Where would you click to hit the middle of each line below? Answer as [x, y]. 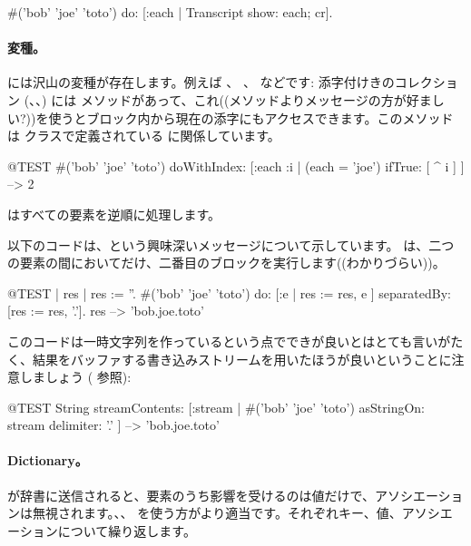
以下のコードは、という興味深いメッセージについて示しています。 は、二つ [231, 244]
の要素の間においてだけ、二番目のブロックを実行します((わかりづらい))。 [226, 263]
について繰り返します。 [127, 530]
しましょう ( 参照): [75, 377]
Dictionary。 [48, 460]
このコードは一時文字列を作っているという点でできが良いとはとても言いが [229, 341]
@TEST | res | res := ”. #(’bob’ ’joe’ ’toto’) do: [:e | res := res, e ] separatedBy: [229, 292]
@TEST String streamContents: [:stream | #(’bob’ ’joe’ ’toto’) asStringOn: [216, 407]
